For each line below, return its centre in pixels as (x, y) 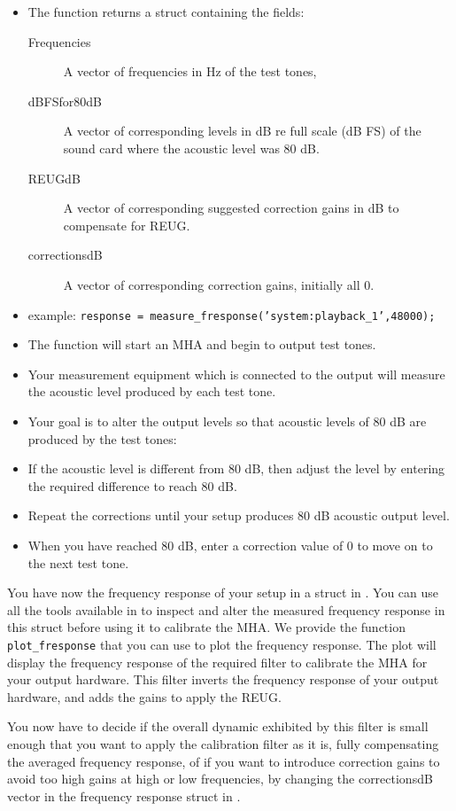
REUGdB (54, 178)
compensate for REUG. (127, 225)
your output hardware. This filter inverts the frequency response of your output (223, 679)
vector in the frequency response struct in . (124, 795)
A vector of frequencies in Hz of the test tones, (190, 71)
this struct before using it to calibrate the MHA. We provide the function (206, 627)
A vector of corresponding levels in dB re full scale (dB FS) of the (242, 131)
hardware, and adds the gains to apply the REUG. (144, 696)
